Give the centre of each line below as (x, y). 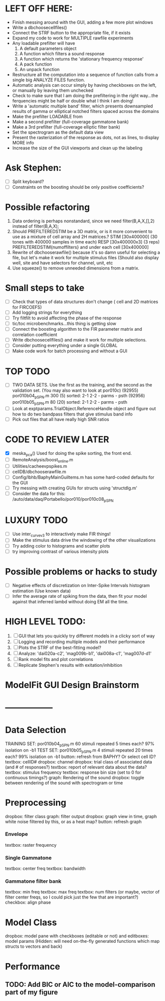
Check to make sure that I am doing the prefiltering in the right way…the (85, 95)
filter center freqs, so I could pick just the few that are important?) (72, 897)
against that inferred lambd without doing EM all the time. (70, 601)
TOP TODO (28, 371)
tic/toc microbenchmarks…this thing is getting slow (64, 324)
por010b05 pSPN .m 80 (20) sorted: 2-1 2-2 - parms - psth (70, 403)
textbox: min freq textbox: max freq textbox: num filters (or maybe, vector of (82, 892)
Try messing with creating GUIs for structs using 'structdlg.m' (75, 488)
